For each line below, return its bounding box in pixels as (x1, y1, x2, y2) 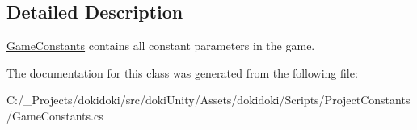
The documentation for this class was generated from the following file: (6, 64, 358, 81)
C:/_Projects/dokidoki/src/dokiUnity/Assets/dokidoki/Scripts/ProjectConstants (6, 91, 411, 108)
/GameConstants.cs (6, 107, 103, 124)
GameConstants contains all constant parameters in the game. (6, 37, 315, 54)
